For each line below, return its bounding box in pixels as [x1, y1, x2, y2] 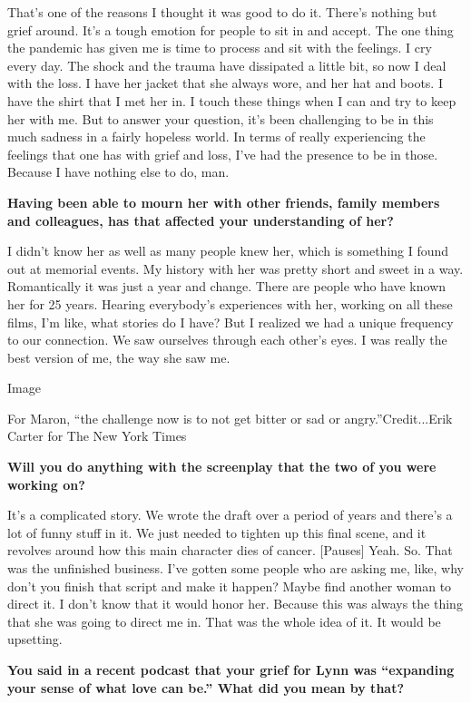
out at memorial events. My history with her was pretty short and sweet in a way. [7, 259, 464, 278]
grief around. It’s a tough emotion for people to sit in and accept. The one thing [7, 20, 454, 39]
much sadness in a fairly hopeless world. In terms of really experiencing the [7, 127, 426, 146]
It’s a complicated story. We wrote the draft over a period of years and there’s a [7, 505, 453, 524]
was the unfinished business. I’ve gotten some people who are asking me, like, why [7, 559, 464, 578]
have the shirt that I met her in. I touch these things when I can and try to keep [7, 91, 456, 110]
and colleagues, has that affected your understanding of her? [7, 210, 394, 229]
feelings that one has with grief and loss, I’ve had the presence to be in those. [7, 144, 438, 163]
